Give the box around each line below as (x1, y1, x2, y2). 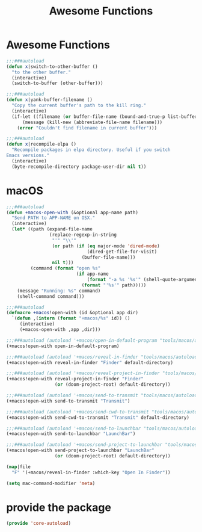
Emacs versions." (6, 152, 50, 159)
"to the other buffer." (11, 69, 71, 75)
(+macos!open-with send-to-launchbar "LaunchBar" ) (6, 431, 136, 437)
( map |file (6, 463, 31, 470)
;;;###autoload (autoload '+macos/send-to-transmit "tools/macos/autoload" (6, 392, 200, 398)
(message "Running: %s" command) (17, 288, 101, 294)
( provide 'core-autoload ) (6, 521, 71, 527)
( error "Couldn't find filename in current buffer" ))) (17, 125, 158, 131)
